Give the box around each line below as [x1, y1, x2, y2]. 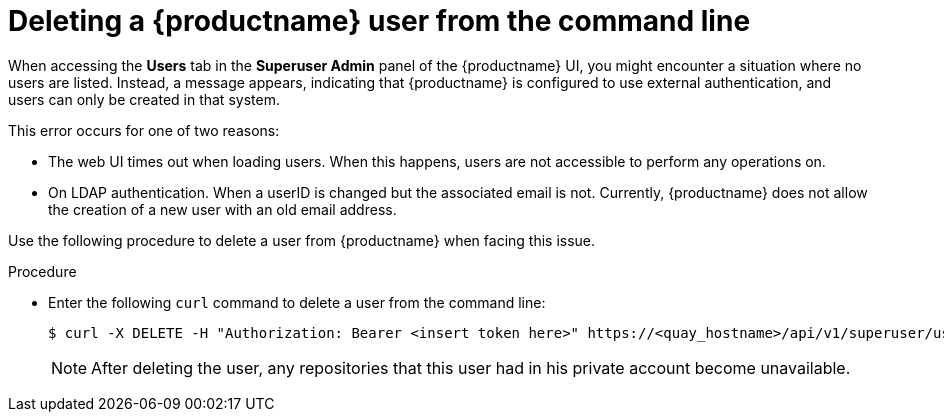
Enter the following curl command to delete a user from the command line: [48, 293, 546, 311]
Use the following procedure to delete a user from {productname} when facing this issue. [8, 231, 596, 249]
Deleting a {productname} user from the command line [8, 4, 751, 38]
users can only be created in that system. [8, 90, 280, 108]
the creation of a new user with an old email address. [48, 200, 397, 218]
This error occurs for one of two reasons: [8, 121, 280, 139]
